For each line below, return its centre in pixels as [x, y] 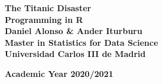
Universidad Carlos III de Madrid [75, 54]
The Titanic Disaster [48, 8]
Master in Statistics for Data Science [81, 42]
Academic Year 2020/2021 [59, 73]
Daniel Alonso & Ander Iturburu [74, 31]
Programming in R [44, 19]
